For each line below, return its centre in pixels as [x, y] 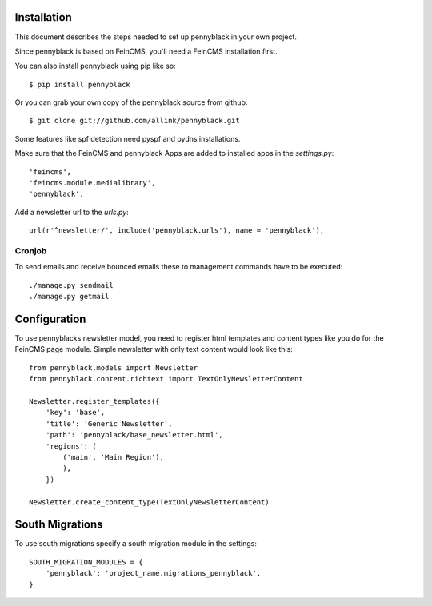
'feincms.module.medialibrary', [92, 183]
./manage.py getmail [69, 297]
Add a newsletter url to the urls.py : [72, 212]
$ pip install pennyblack [80, 84]
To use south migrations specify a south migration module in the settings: [136, 544]
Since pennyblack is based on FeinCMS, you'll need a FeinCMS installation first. [146, 51]
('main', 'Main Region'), [113, 457]
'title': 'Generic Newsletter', [109, 423]
